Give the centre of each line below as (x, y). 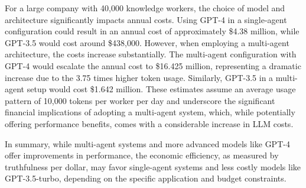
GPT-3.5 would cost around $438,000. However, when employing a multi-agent (147, 42)
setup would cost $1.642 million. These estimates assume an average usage (161, 89)
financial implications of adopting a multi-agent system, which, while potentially (150, 112)
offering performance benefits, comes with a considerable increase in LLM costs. (149, 123)
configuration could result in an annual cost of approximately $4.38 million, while (152, 31)
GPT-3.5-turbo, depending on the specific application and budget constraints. (146, 178)
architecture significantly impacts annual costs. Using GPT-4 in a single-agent (146, 19)
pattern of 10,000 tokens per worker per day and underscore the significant (140, 100)
